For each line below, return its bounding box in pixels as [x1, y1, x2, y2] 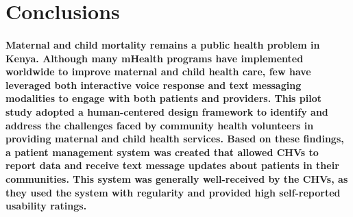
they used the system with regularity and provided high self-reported [5, 185, 341, 199]
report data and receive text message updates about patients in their [5, 158, 339, 173]
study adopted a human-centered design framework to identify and [5, 104, 328, 118]
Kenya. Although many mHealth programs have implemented [5, 51, 304, 65]
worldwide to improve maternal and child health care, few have [5, 64, 311, 79]
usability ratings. [5, 199, 87, 213]
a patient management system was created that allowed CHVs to [5, 144, 319, 159]
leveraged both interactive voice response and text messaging [5, 77, 302, 92]
